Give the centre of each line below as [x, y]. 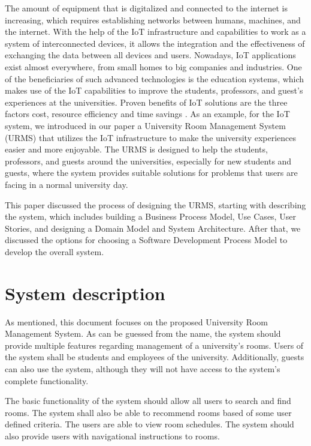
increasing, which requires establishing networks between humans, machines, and [153, 20]
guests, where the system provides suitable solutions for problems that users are [151, 173]
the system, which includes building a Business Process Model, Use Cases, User [150, 216]
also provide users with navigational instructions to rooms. [112, 435]
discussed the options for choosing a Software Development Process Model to [146, 240]
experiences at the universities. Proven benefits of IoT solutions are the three [146, 102]
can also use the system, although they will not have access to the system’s [143, 368]
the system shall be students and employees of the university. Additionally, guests [155, 357]
